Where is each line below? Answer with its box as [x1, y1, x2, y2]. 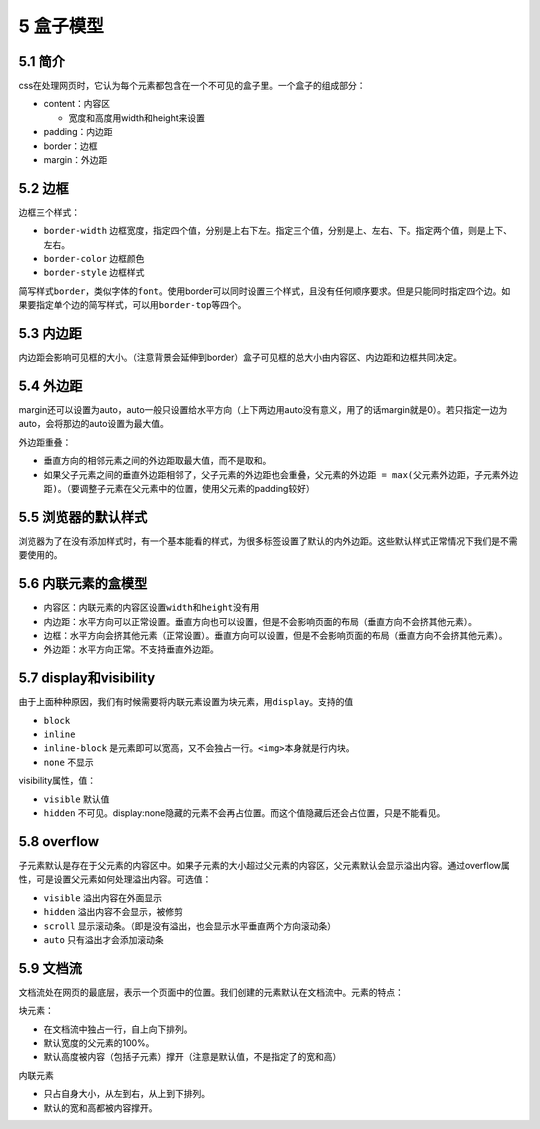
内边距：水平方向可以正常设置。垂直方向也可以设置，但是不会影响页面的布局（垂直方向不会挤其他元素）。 [43, 615, 477, 627]
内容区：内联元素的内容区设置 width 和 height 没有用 [43, 601, 260, 614]
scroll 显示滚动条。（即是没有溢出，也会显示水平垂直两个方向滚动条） [43, 920, 337, 932]
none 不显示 [43, 756, 94, 768]
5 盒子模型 [18, 15, 105, 37]
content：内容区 [43, 98, 111, 110]
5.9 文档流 [18, 960, 82, 977]
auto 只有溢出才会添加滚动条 [43, 933, 164, 945]
